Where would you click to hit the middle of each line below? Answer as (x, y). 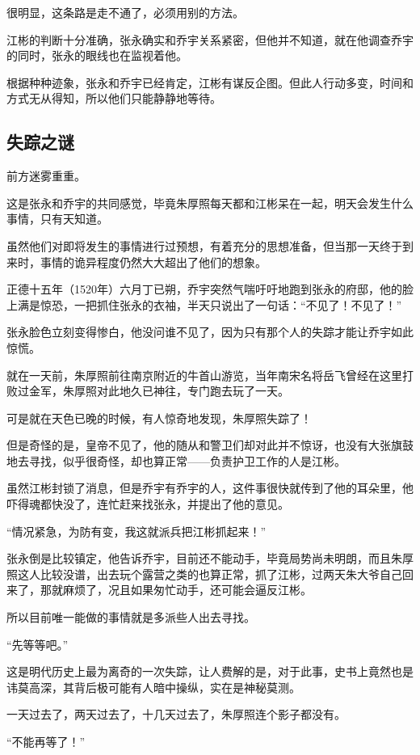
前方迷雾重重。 (46, 176)
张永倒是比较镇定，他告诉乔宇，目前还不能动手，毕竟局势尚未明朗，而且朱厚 (210, 558)
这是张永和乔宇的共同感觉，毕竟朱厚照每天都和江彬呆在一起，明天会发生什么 (210, 202)
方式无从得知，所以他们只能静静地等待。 (114, 98)
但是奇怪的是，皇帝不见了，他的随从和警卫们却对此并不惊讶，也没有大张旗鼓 (210, 445)
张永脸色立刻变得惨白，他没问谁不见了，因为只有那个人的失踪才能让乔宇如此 (210, 332)
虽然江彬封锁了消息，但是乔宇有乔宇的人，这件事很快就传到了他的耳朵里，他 (210, 488)
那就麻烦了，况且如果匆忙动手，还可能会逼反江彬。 (176, 590)
